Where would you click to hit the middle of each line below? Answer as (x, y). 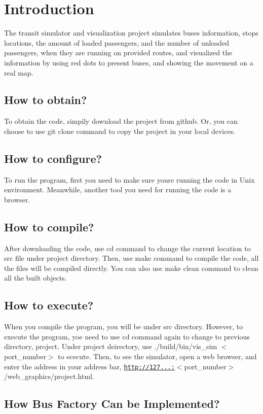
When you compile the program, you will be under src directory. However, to (124, 326)
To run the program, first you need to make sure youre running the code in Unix (129, 179)
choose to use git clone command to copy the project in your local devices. (120, 131)
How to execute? (49, 305)
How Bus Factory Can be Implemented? (112, 404)
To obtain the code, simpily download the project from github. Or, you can (121, 121)
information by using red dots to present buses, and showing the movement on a (129, 62)
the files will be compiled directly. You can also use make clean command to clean (131, 268)
